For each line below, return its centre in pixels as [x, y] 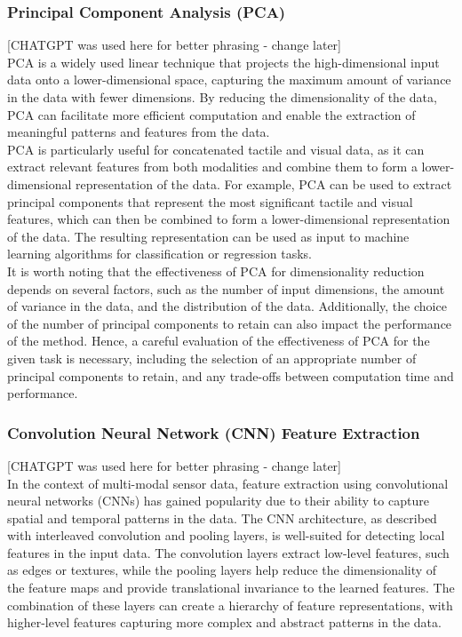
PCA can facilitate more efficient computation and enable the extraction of [211, 114]
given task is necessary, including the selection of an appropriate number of [212, 358]
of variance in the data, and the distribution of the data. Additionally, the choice [227, 306]
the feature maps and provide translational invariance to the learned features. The [231, 588]
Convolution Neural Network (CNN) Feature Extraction [214, 432]
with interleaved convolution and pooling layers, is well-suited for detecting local [226, 535]
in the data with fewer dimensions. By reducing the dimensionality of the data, [222, 97]
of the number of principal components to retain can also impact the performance [230, 323]
